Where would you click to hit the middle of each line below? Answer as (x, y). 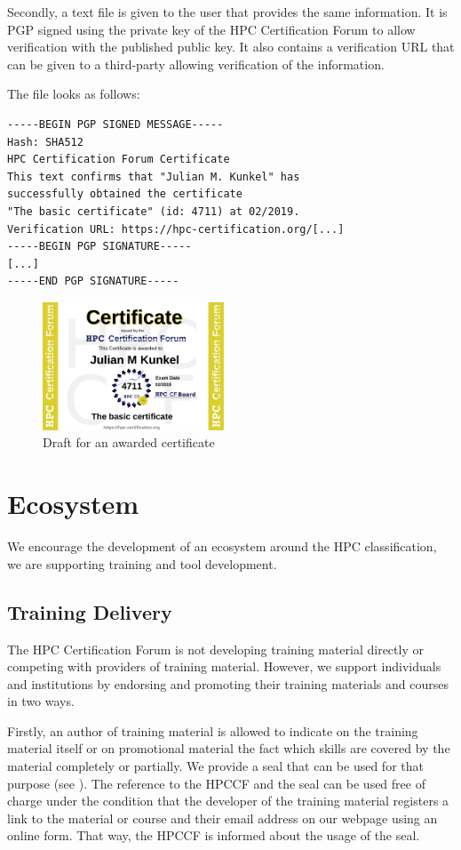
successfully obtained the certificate (125, 194)
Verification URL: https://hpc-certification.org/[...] (176, 229)
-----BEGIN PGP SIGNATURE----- (99, 247)
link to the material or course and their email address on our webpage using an (223, 818)
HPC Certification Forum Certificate (119, 160)
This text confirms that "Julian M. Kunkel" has (154, 176)
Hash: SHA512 (45, 142)
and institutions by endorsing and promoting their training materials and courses (228, 683)
